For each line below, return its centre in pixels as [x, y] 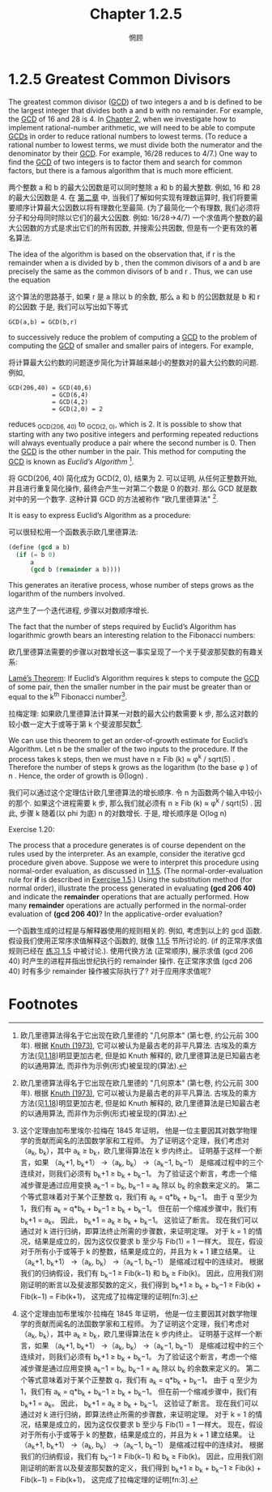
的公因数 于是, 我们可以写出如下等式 [68, 306]
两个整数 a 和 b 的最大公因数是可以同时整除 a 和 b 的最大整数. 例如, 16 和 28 [134, 187]
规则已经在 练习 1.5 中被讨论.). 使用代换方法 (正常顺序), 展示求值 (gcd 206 [131, 950]
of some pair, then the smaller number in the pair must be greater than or [130, 687]
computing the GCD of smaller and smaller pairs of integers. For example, [131, 346]
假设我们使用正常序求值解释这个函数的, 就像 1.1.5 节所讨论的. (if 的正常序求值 [136, 941]
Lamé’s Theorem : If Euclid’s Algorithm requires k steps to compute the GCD [134, 678]
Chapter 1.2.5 [136, 14]
